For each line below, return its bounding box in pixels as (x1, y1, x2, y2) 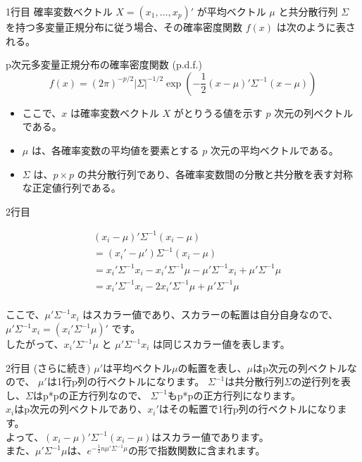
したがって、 (6, 337, 64, 351)
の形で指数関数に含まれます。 (127, 443, 266, 458)
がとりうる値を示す (173, 105, 263, 120)
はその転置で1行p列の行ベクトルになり (158, 401, 337, 416)
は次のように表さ (276, 20, 356, 34)
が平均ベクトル (196, 4, 266, 18)
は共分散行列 (225, 374, 285, 389)
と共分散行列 (278, 4, 338, 18)
